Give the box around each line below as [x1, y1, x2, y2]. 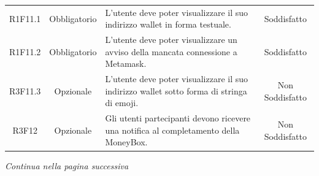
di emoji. [105, 96, 139, 109]
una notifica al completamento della [105, 123, 240, 136]
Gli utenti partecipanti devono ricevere [105, 112, 251, 124]
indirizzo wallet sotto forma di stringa [105, 84, 247, 97]
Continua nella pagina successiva [5, 159, 129, 172]
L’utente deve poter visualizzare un [105, 33, 237, 46]
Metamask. [105, 57, 147, 70]
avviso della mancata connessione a [105, 45, 237, 58]
